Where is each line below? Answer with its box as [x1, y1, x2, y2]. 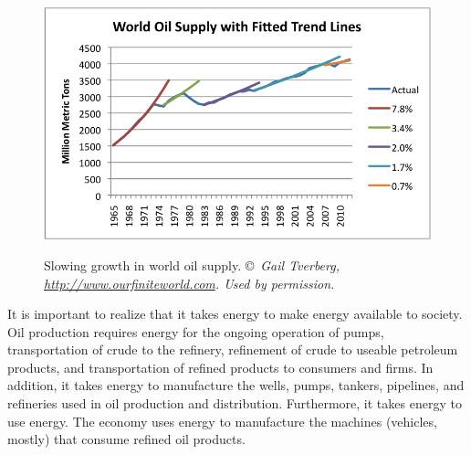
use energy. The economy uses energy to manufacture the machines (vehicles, [7, 411, 437, 430]
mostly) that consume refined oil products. [7, 429, 246, 449]
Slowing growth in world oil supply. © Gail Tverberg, [44, 255, 340, 274]
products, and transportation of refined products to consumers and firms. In [7, 357, 434, 376]
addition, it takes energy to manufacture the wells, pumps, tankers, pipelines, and [7, 376, 465, 395]
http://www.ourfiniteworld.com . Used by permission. [44, 273, 335, 292]
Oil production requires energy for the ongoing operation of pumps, [7, 322, 384, 341]
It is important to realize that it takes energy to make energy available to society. [7, 304, 463, 323]
